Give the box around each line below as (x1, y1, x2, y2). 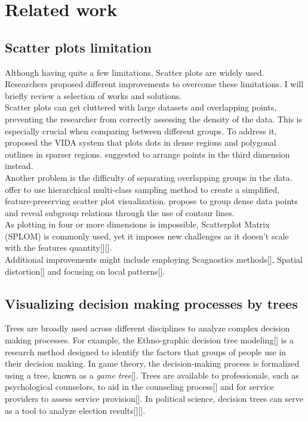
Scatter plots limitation (5, 38, 152, 56)
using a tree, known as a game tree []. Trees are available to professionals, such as (5, 368, 299, 381)
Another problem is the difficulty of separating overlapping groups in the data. (5, 171, 292, 183)
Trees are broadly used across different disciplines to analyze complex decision (5, 322, 290, 334)
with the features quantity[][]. (5, 241, 112, 254)
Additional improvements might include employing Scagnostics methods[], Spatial (5, 253, 303, 266)
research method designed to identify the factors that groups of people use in (5, 345, 287, 358)
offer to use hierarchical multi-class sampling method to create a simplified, (5, 183, 280, 195)
